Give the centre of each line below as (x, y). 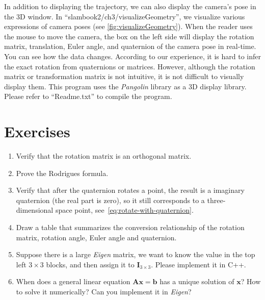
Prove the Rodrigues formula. (62, 173)
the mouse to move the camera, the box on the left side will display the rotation (129, 36)
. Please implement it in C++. (198, 264)
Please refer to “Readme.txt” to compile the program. (88, 96)
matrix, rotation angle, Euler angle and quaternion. (96, 237)
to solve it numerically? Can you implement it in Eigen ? (104, 291)
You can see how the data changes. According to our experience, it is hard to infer (133, 56)
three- (216, 200)
